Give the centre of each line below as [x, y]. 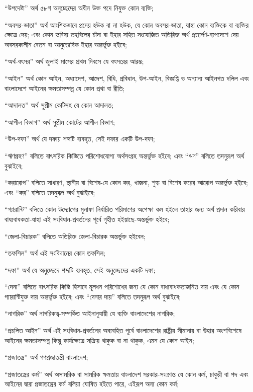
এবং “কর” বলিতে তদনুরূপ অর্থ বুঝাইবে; [50, 192]
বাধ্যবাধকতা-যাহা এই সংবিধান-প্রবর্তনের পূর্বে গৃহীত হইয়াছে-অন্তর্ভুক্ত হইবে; [87, 219]
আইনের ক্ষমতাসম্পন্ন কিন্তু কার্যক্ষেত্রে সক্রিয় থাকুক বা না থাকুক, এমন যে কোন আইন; [99, 340]
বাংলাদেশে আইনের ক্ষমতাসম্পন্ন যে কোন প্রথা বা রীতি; [65, 88]
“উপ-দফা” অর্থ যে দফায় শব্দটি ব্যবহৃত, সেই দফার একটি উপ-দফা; [80, 139]
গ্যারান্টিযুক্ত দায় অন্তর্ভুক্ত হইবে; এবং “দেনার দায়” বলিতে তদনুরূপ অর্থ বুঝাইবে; [93, 296]
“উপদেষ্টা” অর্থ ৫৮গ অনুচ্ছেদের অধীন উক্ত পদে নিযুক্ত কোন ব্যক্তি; [79, 8]
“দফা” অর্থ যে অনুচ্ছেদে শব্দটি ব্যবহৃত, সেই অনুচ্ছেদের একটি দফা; [80, 269]
